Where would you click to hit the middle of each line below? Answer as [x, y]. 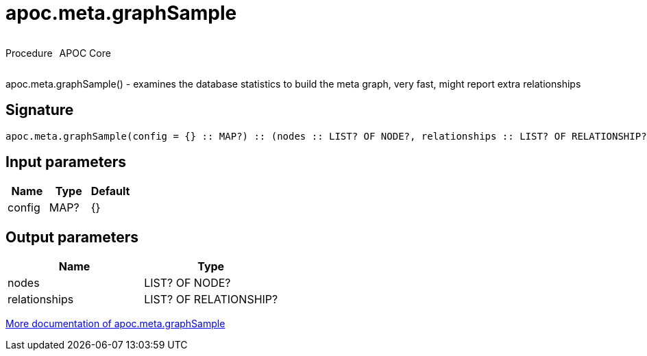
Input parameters [66, 162]
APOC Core [85, 53]
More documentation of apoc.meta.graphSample [115, 324]
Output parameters [72, 237]
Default [110, 191]
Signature [40, 110]
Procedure [29, 53]
